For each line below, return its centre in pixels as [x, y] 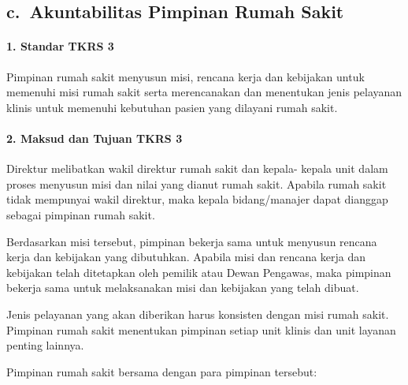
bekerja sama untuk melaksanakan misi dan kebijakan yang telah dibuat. [183, 288]
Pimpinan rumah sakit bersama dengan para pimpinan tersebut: [162, 371]
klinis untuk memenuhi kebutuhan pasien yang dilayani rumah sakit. [172, 107]
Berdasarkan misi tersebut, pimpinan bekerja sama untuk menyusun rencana [192, 241]
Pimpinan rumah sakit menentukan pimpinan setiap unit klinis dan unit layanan [201, 329]
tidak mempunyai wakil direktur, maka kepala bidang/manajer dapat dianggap [197, 199]
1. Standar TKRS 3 [60, 46]
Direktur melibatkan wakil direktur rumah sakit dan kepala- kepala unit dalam [197, 168]
